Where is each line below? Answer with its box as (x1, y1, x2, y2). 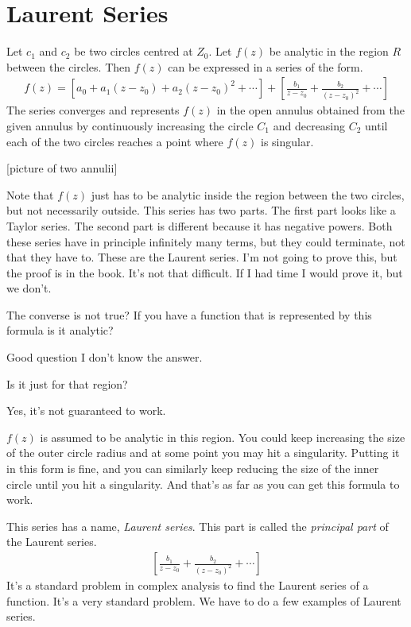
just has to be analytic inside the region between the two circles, (91, 186, 405, 203)
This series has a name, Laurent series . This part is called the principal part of (6, 517, 389, 534)
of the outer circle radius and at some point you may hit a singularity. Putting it (6, 444, 400, 461)
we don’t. (6, 280, 52, 296)
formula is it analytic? (6, 322, 114, 339)
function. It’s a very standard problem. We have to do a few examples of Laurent (6, 592, 401, 609)
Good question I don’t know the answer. (6, 349, 203, 366)
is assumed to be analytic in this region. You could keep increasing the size (40, 428, 405, 445)
